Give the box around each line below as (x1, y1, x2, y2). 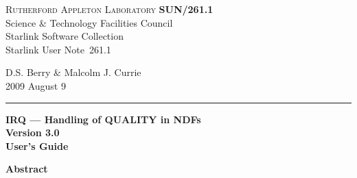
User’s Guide (5, 138, 69, 153)
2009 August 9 (5, 78, 66, 92)
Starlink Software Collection (5, 29, 124, 43)
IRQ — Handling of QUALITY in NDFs (5, 112, 201, 126)
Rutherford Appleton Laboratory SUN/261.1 (5, 2, 214, 16)
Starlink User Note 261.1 (5, 42, 111, 56)
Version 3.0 (5, 125, 60, 140)
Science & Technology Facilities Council (5, 15, 173, 29)
